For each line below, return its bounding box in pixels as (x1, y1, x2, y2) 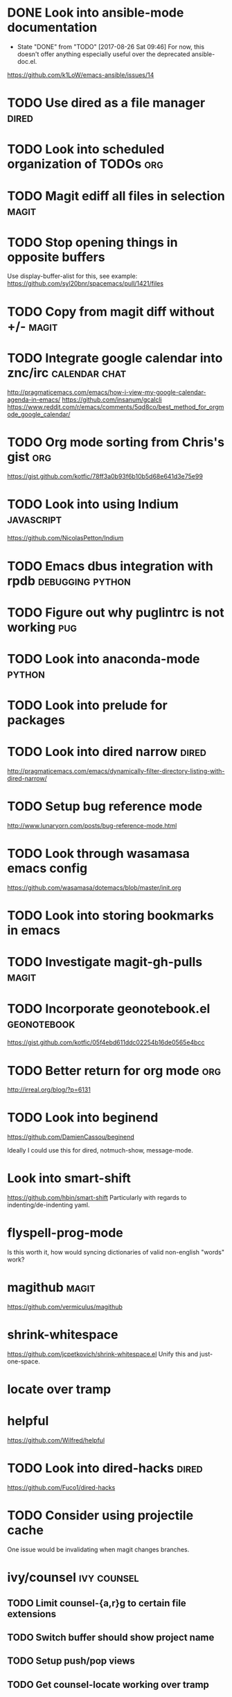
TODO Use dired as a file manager (7, 95, 206, 111)
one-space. (7, 1357, 40, 1366)
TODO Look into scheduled (7, 141, 165, 157)
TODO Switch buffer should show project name (7, 1631, 215, 1643)
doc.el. (17, 57, 37, 65)
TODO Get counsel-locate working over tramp (7, 1678, 210, 1690)
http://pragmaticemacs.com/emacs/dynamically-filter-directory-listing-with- (7, 767, 225, 775)
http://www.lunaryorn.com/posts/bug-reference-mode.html (7, 822, 177, 830)
